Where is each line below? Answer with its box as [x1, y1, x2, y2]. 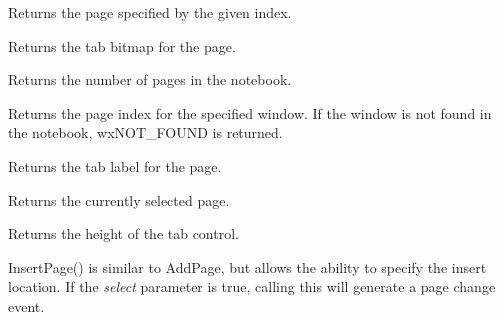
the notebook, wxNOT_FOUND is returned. [8, 122, 283, 143]
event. [8, 295, 45, 316]
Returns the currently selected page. [8, 189, 230, 210]
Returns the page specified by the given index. [8, 2, 292, 22]
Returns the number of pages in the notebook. [8, 69, 292, 90]
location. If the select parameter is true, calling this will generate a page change [8, 276, 496, 297]
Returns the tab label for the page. [8, 155, 222, 176]
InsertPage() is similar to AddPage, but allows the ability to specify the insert [8, 256, 487, 277]
